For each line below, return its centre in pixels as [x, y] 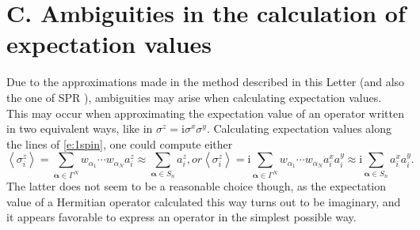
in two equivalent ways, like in [80, 128]
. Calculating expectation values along [299, 128]
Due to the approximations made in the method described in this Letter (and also [206, 82]
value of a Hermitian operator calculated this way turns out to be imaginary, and [204, 201]
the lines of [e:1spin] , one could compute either [120, 143]
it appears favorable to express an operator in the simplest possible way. [181, 217]
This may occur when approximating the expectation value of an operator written [205, 113]
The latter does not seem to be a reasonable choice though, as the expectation [197, 186]
